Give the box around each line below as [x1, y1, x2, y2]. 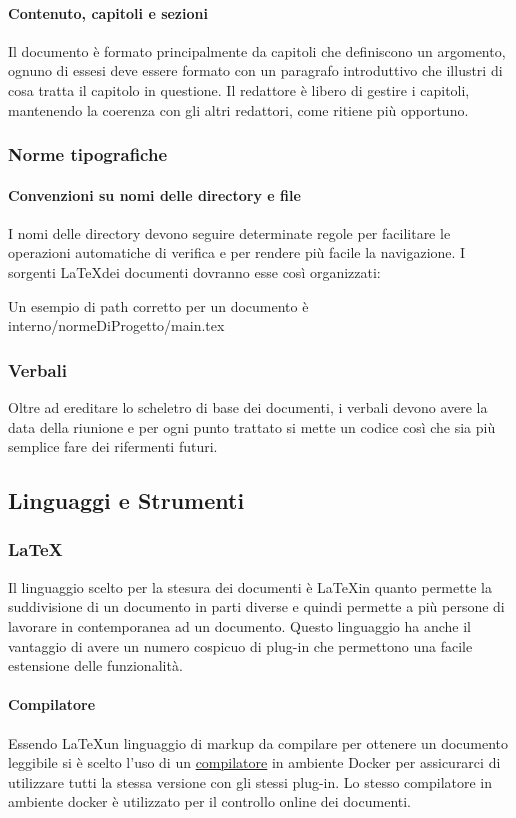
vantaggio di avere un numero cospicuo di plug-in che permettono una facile [8, 635, 473, 656]
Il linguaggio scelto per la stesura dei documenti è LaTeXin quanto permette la [8, 576, 492, 597]
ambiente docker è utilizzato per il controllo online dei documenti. [8, 791, 412, 812]
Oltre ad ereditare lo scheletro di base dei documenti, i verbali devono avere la [8, 397, 488, 417]
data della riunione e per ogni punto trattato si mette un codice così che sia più [8, 416, 496, 437]
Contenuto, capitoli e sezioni [8, 2, 208, 23]
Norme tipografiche [8, 142, 168, 167]
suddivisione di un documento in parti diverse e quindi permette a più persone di [8, 596, 505, 617]
